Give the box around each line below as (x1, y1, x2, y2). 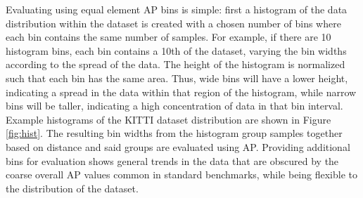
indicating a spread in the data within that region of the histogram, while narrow (6, 84, 357, 99)
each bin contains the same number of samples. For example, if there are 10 (6, 29, 331, 44)
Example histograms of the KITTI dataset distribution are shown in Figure (6, 112, 331, 126)
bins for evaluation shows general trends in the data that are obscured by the (6, 153, 339, 168)
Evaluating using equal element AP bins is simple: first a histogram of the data (6, 2, 348, 16)
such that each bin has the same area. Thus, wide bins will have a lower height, (6, 70, 348, 85)
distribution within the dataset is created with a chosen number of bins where (6, 15, 341, 30)
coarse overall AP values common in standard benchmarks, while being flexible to (6, 167, 357, 182)
